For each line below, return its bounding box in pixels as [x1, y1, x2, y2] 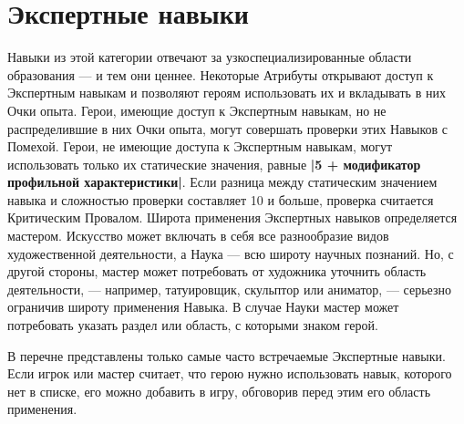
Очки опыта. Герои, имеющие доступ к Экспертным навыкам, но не [7, 100, 387, 119]
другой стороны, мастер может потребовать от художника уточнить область [7, 262, 427, 281]
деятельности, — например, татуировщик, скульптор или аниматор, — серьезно [7, 279, 451, 298]
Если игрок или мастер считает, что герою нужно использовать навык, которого [7, 364, 452, 383]
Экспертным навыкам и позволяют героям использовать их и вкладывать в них [7, 83, 446, 102]
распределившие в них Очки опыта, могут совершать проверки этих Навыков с [7, 119, 449, 138]
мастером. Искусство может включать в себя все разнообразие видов [7, 226, 389, 245]
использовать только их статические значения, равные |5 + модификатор [7, 154, 421, 173]
